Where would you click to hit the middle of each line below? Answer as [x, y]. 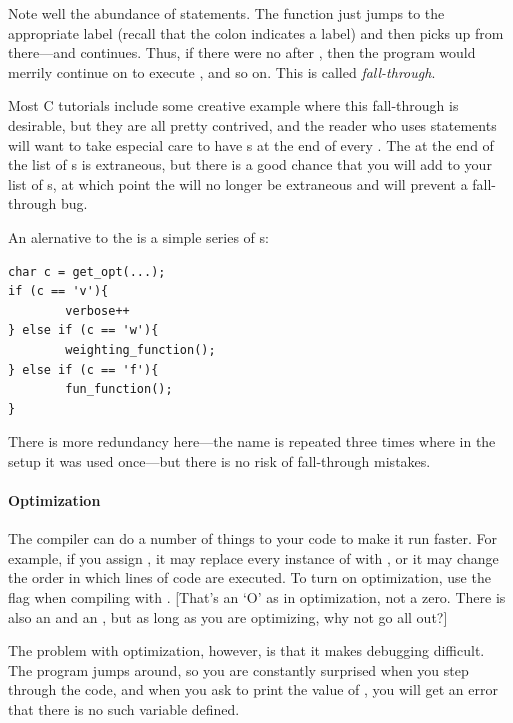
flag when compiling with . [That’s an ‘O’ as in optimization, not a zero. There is [257, 597]
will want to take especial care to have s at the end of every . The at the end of [251, 144]
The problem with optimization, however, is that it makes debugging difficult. [246, 650]
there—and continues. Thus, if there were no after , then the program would [242, 52]
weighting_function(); [140, 349]
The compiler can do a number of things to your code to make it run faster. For [253, 538]
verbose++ [97, 310]
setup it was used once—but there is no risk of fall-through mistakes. [219, 460]
